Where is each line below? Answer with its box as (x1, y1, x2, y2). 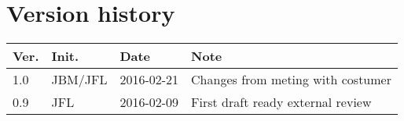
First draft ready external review (191, 93, 372, 112)
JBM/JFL (51, 70, 108, 89)
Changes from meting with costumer (191, 70, 391, 89)
